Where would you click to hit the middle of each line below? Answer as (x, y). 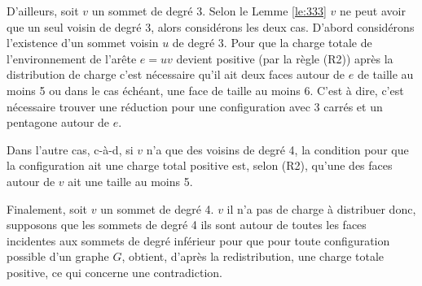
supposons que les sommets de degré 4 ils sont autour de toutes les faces (187, 225)
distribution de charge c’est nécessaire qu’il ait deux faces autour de (176, 74)
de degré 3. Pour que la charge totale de (272, 43)
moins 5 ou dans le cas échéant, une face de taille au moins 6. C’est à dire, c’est (205, 90)
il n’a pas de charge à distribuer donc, (321, 208)
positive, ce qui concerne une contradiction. (114, 272)
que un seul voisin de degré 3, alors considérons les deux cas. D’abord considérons (211, 26)
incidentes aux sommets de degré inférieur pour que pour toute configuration (198, 240)
